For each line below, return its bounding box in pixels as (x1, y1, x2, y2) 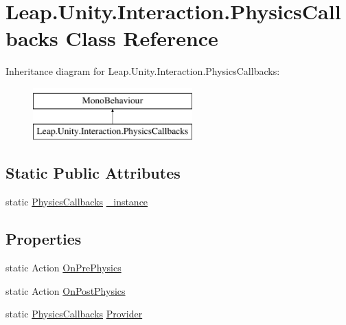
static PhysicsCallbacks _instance (5, 194, 148, 209)
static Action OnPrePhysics (5, 260, 122, 275)
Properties (5, 228, 82, 249)
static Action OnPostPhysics (5, 283, 126, 298)
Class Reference (65, 24, 218, 52)
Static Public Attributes (5, 162, 181, 183)
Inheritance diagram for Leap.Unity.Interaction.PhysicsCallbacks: (5, 64, 280, 78)
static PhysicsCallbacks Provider (5, 306, 143, 321)
